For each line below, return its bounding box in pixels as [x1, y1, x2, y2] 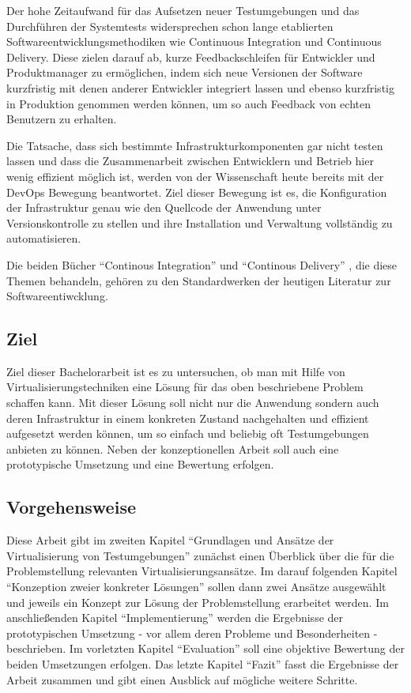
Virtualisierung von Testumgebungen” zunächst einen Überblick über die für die [6, 547, 394, 563]
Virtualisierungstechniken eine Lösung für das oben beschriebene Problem [6, 379, 364, 395]
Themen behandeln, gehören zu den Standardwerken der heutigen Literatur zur [6, 272, 391, 288]
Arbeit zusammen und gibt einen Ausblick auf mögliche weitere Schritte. [6, 671, 358, 687]
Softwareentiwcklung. [6, 288, 108, 304]
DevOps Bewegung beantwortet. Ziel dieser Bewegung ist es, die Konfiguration [6, 183, 387, 200]
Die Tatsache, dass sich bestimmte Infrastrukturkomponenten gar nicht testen [6, 137, 383, 153]
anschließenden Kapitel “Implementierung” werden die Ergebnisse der [6, 609, 344, 626]
